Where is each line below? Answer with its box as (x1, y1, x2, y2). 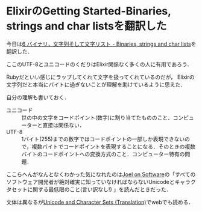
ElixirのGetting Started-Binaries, (6, 4, 171, 18)
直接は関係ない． (42, 121, 85, 129)
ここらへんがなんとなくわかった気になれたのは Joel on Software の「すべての (6, 171, 196, 178)
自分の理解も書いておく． (6, 93, 70, 101)
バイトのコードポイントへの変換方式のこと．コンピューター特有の (21, 150, 185, 157)
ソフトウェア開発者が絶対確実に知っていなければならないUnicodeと (6, 178, 175, 185)
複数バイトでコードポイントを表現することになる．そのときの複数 (31, 142, 196, 150)
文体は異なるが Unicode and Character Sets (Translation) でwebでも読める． (6, 198, 194, 206)
